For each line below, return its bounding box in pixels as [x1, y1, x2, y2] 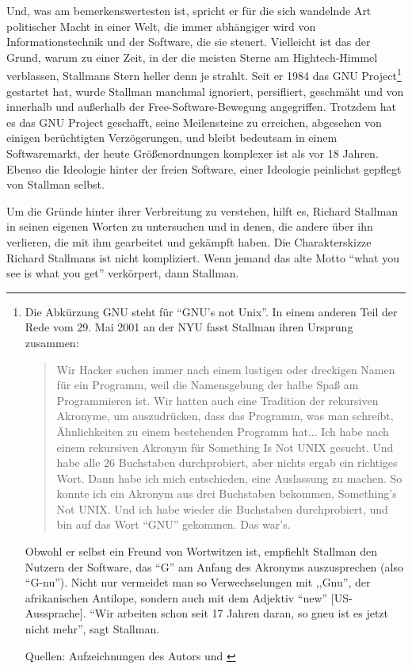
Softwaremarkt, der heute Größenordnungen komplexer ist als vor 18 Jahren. [6, 145, 379, 161]
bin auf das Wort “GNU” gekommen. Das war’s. [56, 516, 291, 533]
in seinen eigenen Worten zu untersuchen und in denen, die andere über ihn [6, 218, 373, 235]
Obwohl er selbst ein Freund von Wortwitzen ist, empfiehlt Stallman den [25, 543, 378, 560]
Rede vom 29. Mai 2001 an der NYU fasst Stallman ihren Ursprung [25, 319, 353, 335]
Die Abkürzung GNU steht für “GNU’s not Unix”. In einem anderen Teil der [25, 303, 398, 319]
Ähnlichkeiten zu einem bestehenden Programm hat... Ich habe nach [56, 422, 389, 439]
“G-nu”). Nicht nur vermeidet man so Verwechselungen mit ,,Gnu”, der [25, 574, 371, 591]
